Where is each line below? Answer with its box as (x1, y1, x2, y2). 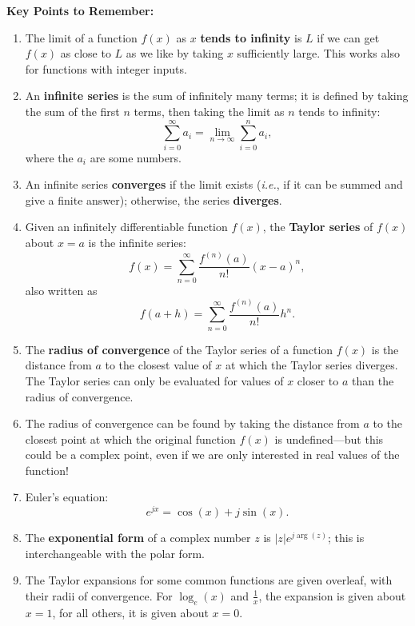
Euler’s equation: (25, 488, 109, 505)
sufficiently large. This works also (237, 45, 400, 62)
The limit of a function (25, 29, 138, 46)
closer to (297, 372, 339, 389)
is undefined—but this (274, 430, 384, 447)
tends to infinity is (200, 29, 302, 46)
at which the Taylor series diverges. (225, 357, 398, 373)
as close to (60, 45, 111, 62)
